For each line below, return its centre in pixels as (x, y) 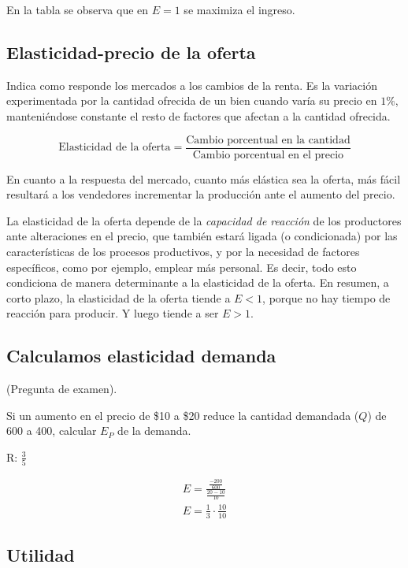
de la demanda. (154, 431)
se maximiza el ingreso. (239, 9)
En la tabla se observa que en (78, 9)
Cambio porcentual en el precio (268, 155)
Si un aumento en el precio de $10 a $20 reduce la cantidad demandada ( (183, 415)
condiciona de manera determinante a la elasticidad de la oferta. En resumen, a (198, 282)
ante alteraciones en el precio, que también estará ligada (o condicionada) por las (202, 236)
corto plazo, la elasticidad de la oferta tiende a (119, 297)
